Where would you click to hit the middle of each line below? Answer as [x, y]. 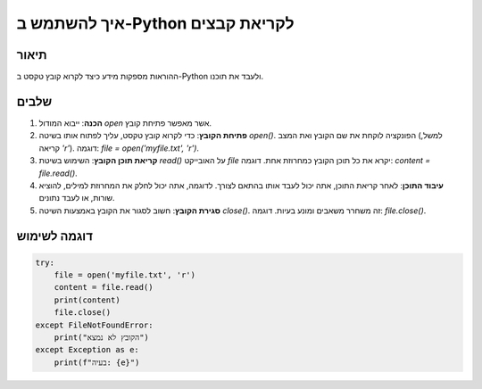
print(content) [87, 300]
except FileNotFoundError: [94, 325]
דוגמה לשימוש [55, 236]
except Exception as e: [87, 350]
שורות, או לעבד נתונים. [77, 198]
